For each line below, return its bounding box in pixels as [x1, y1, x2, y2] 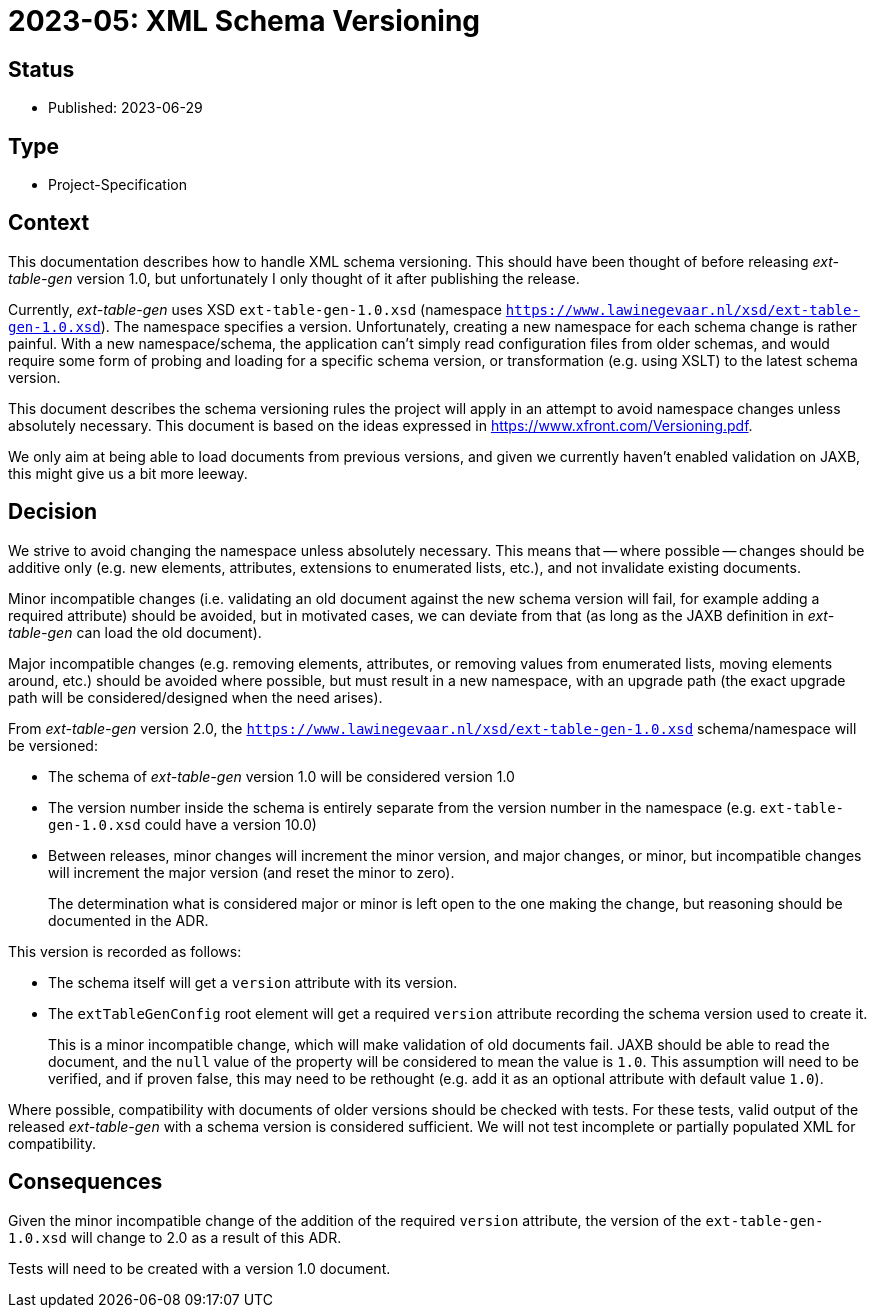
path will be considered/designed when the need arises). [8, 688, 383, 706]
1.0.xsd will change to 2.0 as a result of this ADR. [8, 1228, 342, 1246]
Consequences [8, 1169, 163, 1195]
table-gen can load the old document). [8, 623, 262, 641]
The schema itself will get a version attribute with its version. [48, 973, 458, 991]
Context [8, 210, 90, 236]
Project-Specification [48, 176, 187, 194]
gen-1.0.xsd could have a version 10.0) [48, 815, 317, 833]
